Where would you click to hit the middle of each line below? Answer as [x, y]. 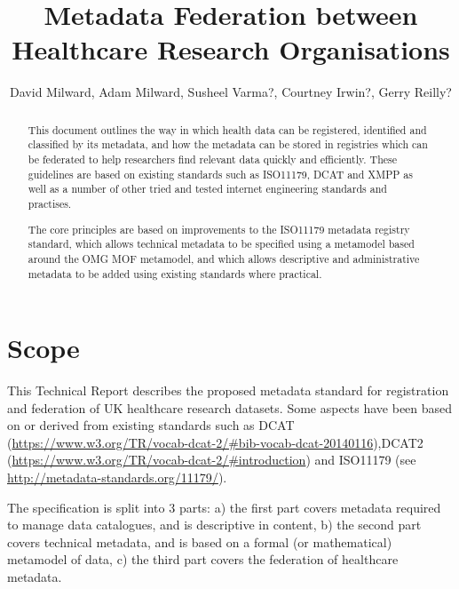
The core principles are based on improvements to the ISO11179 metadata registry [219, 229]
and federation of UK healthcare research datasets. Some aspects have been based [230, 407]
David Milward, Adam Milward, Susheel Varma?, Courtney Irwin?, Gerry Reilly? [231, 92]
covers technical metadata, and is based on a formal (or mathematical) [200, 541]
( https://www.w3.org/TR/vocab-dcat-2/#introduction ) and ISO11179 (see [212, 460]
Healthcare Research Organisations [231, 49]
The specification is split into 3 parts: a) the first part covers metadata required [224, 507]
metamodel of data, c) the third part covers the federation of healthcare [203, 559]
